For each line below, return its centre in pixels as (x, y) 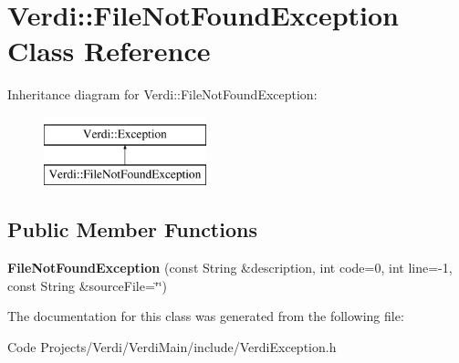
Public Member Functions (132, 229)
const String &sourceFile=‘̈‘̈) (88, 285)
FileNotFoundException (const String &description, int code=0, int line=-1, (230, 268)
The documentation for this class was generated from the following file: (206, 316)
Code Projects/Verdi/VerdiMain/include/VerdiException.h (172, 347)
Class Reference (109, 51)
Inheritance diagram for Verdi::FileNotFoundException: (162, 94)
